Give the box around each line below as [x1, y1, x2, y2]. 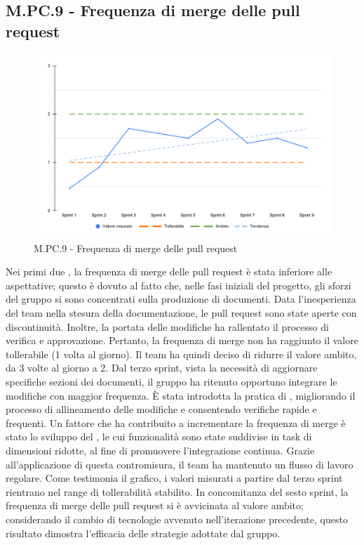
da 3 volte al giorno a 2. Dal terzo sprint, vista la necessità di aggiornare [6, 360, 318, 375]
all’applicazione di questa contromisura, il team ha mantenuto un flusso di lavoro [6, 457, 353, 471]
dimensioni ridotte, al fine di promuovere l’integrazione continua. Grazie [6, 443, 315, 458]
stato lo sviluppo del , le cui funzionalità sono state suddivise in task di [6, 429, 312, 444]
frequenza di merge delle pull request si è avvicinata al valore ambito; [6, 498, 304, 513]
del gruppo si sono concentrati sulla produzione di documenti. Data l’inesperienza [6, 291, 356, 306]
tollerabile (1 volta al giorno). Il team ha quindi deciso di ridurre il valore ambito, [6, 346, 357, 361]
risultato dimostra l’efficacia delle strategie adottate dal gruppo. [6, 525, 281, 540]
